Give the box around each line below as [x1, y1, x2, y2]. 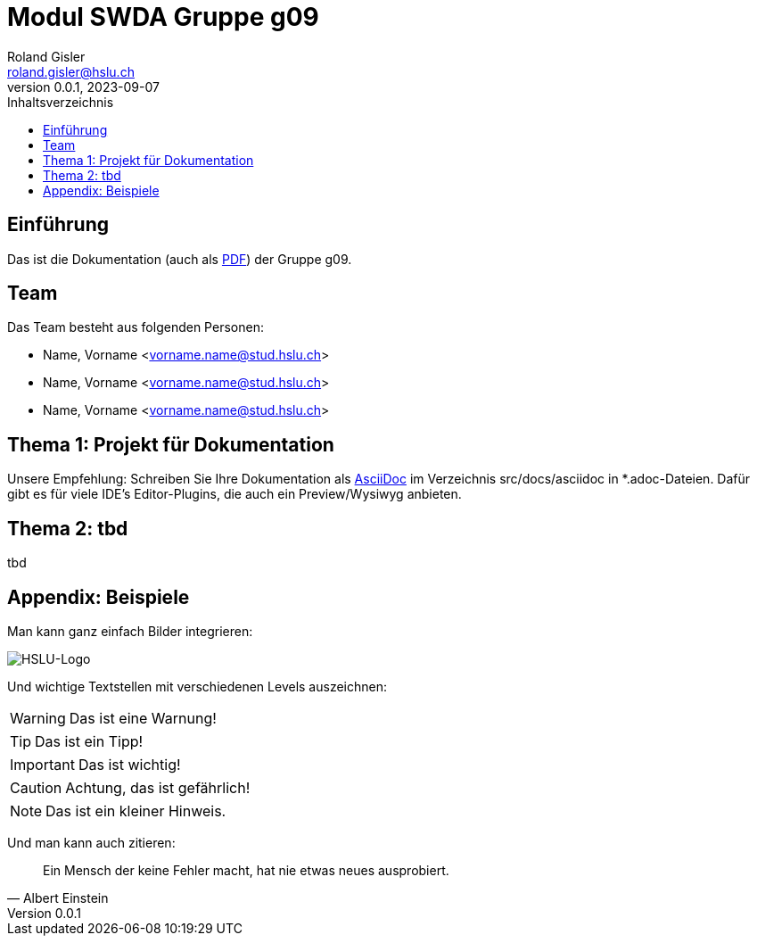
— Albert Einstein [7, 889, 109, 906]
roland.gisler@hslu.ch [7, 63, 135, 79]
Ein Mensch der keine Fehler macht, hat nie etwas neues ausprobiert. [43, 862, 449, 878]
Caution [10, 778, 62, 797]
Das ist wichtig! [78, 755, 181, 773]
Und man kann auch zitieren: [7, 834, 176, 850]
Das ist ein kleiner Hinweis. [45, 801, 226, 820]
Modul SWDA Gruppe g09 [7, 2, 319, 32]
